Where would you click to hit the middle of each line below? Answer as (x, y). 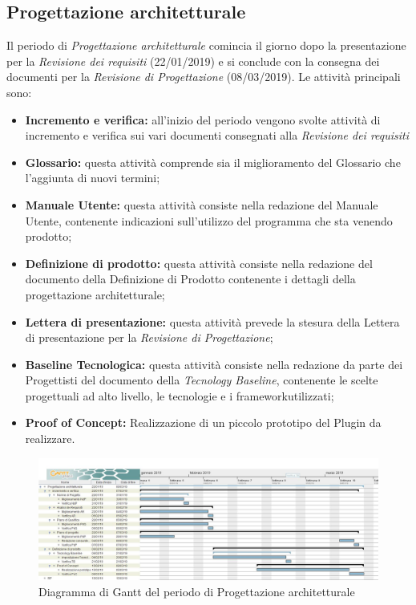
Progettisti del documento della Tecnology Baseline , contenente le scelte (202, 380)
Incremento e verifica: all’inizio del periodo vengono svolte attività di (203, 119)
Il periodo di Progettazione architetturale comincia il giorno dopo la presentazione (206, 45)
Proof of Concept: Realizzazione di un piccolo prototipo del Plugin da (203, 422)
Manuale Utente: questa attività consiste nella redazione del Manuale (202, 204)
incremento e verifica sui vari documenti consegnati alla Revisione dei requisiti (217, 135)
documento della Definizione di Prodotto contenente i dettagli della (190, 279)
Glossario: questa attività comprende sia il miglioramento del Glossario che (213, 162)
